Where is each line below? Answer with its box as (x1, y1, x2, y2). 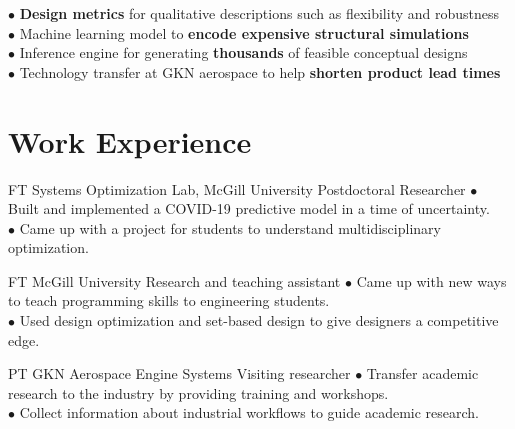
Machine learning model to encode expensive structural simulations (19, 22, 469, 43)
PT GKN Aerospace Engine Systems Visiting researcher (8, 363, 351, 384)
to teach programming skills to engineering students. (8, 290, 330, 311)
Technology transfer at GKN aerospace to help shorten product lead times (19, 61, 501, 82)
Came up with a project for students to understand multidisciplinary (19, 217, 441, 238)
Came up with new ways (356, 270, 507, 291)
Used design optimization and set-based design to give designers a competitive (19, 310, 499, 331)
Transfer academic (366, 363, 479, 384)
